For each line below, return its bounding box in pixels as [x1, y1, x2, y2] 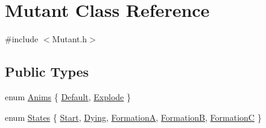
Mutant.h [52, 33, 87, 45]
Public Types [5, 62, 89, 81]
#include [5, 33, 39, 45]
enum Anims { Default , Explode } [5, 90, 131, 103]
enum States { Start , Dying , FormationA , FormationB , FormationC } [5, 110, 262, 123]
